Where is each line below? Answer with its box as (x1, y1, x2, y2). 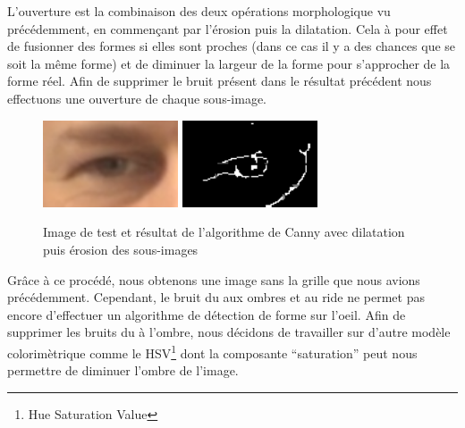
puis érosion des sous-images (43, 239, 199, 258)
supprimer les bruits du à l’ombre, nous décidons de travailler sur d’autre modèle (7, 323, 451, 341)
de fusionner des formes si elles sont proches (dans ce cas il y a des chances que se (7, 37, 456, 55)
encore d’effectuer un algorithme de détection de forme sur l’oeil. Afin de (7, 305, 406, 323)
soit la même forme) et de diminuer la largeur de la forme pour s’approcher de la (7, 54, 451, 72)
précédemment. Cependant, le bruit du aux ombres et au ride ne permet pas (7, 288, 425, 306)
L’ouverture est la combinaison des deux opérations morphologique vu (7, 2, 391, 20)
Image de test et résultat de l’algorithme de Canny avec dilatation (43, 222, 405, 241)
